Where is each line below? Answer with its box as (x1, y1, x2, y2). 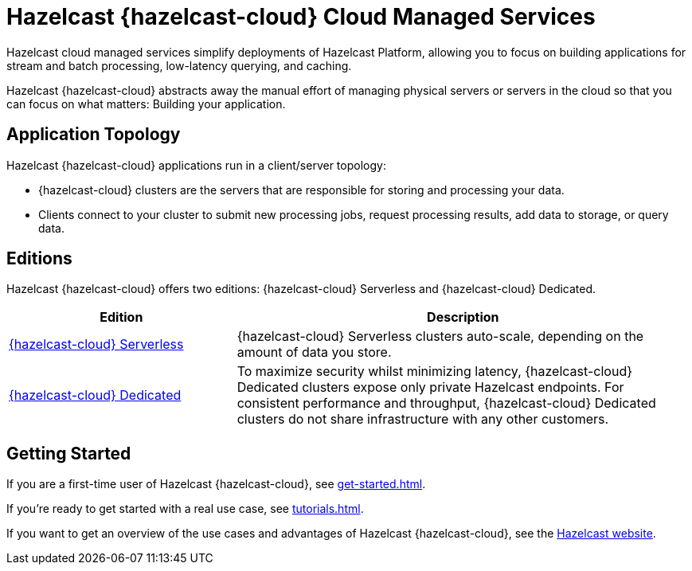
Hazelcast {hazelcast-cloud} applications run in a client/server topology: (6, 158, 386, 172)
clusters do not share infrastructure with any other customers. (237, 411, 609, 428)
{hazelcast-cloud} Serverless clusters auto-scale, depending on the (237, 328, 644, 345)
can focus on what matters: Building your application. (6, 96, 286, 111)
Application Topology (6, 124, 181, 145)
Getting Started (6, 443, 131, 463)
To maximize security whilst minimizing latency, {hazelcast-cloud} (237, 363, 633, 380)
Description (427, 309, 499, 326)
